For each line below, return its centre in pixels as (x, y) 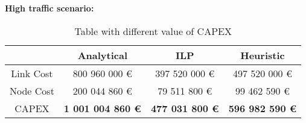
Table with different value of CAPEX (153, 31)
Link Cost (32, 73)
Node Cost (32, 90)
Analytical (103, 55)
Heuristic (263, 55)
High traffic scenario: (49, 8)
